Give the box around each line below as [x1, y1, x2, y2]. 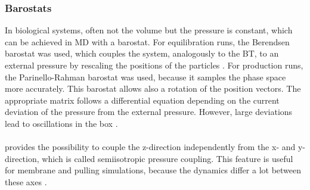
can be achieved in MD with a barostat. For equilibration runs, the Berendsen [5, 35, 290, 48]
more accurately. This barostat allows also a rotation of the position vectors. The [5, 82, 301, 95]
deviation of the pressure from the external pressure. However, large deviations [5, 105, 293, 118]
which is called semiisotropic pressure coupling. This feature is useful [42, 152, 293, 164]
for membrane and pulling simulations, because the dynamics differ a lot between [5, 164, 302, 176]
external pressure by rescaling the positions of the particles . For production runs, [5, 59, 303, 71]
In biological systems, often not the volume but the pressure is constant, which [5, 24, 293, 36]
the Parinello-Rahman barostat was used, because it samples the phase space [5, 70, 286, 83]
